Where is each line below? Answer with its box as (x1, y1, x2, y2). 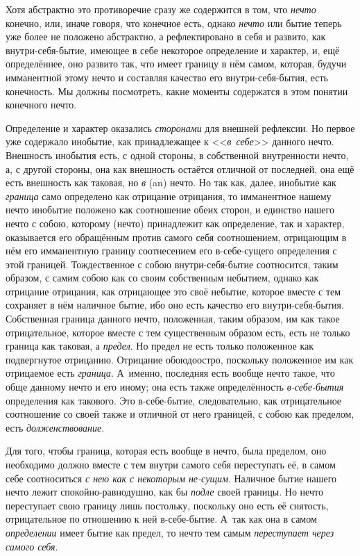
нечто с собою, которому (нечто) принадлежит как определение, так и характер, (6, 215, 345, 230)
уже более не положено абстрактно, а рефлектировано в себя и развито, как (6, 29, 326, 44)
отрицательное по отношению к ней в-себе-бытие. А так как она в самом (6, 512, 317, 526)
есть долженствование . (6, 420, 105, 434)
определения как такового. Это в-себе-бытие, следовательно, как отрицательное (6, 393, 342, 407)
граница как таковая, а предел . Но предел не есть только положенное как (6, 338, 314, 353)
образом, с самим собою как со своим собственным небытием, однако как (6, 270, 319, 285)
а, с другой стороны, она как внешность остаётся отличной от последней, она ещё (6, 161, 354, 176)
